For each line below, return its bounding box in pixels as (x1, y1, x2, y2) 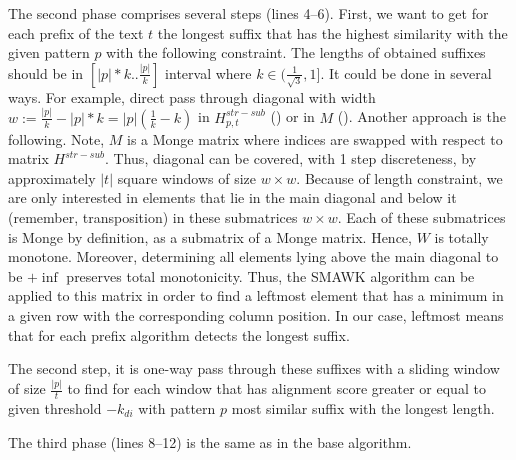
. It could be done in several (320, 62, 492, 83)
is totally (434, 226, 489, 247)
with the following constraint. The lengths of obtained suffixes (106, 42, 486, 63)
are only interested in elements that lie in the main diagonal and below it (8, 187, 457, 208)
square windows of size (117, 167, 257, 188)
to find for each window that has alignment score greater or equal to (67, 378, 486, 399)
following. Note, (8, 128, 105, 149)
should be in (8, 62, 84, 83)
